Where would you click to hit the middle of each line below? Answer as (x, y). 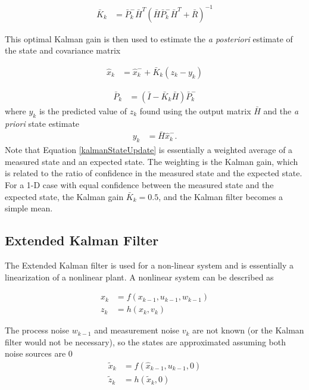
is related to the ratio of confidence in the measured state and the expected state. (154, 173)
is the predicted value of (83, 110)
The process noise (37, 330)
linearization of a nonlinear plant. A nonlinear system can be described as (139, 277)
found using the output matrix (195, 110)
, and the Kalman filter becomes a (221, 196)
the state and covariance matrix (63, 50)
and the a (281, 110)
